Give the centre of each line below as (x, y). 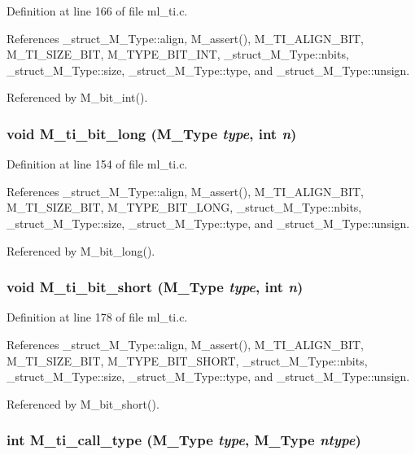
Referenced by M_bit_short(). (83, 403)
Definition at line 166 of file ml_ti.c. (97, 11)
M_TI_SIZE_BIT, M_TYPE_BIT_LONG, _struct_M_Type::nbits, (184, 207)
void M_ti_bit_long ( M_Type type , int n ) (152, 133)
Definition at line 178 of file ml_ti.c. (97, 317)
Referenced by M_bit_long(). (81, 250)
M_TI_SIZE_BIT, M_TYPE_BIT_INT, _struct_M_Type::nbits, (178, 54)
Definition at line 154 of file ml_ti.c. (97, 164)
